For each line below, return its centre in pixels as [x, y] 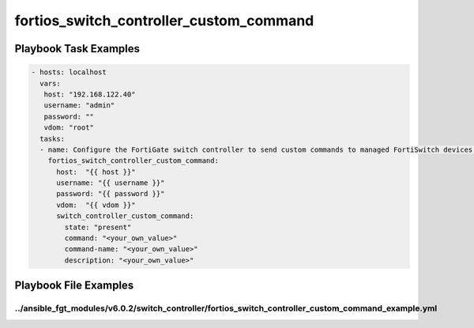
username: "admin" [79, 106]
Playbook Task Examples [77, 49]
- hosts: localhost [69, 72]
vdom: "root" [69, 128]
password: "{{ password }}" [111, 194]
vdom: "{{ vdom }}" [96, 205]
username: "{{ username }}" [111, 183]
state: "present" [98, 227]
